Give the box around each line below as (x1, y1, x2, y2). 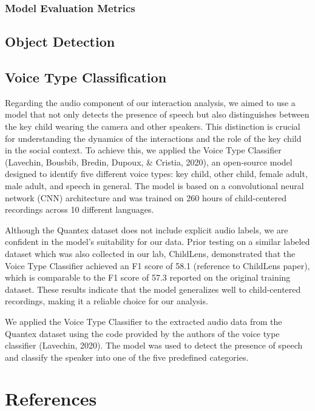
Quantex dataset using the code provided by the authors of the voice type (5, 327, 280, 339)
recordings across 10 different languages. (5, 203, 154, 216)
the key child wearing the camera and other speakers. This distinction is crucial (5, 120, 300, 133)
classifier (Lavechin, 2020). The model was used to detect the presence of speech (5, 339, 303, 352)
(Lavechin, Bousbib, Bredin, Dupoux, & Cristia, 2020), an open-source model (5, 155, 293, 168)
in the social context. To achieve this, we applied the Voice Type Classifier (5, 144, 282, 156)
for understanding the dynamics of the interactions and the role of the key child (5, 132, 302, 144)
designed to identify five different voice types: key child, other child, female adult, (5, 167, 308, 180)
